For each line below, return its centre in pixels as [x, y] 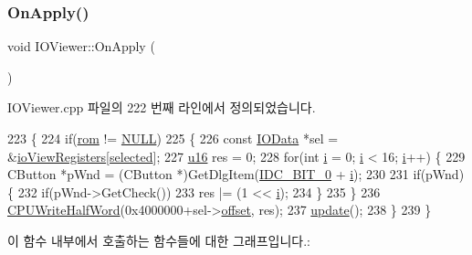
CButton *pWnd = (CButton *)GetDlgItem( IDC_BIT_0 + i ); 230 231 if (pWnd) [236, 174]
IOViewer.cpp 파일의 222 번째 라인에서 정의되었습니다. [162, 107]
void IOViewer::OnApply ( [81, 46]
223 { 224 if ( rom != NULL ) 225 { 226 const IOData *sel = [173, 138]
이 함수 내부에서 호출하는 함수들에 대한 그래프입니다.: [159, 240]
